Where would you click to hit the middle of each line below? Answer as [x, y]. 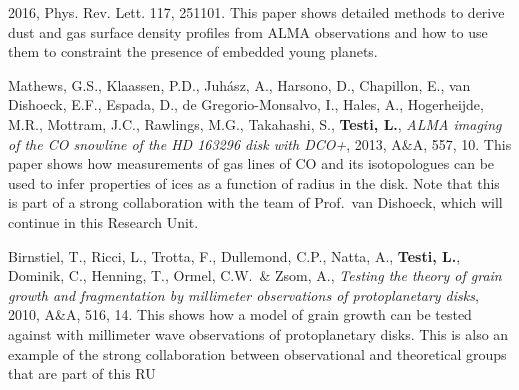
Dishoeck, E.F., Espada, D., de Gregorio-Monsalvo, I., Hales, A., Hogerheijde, [246, 104]
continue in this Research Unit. [103, 221]
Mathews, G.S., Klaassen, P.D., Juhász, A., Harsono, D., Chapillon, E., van [239, 84]
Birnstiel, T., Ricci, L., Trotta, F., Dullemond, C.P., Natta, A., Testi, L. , [234, 255]
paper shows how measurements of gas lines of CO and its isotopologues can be [251, 163]
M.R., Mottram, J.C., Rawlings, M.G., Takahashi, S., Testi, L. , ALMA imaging [255, 123]
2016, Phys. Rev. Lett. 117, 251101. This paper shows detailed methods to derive [256, 12]
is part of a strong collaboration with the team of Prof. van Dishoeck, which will [255, 202]
